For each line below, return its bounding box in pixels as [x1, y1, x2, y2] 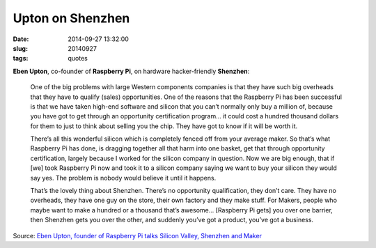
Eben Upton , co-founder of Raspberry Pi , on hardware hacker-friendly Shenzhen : [13, 67, 250, 75]
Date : [13, 35, 29, 43]
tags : [13, 54, 29, 63]
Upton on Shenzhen [13, 10, 130, 26]
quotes [68, 54, 88, 63]
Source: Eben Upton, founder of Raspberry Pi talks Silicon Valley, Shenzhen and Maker [13, 231, 263, 240]
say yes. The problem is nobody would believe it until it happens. [30, 173, 217, 182]
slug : [13, 44, 28, 52]
